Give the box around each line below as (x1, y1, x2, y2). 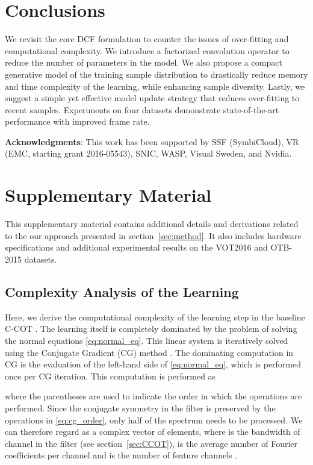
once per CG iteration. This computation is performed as (5, 369, 216, 382)
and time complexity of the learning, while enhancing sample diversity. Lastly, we (5, 80, 305, 92)
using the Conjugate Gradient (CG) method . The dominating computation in (5, 346, 294, 358)
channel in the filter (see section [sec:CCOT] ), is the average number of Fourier (5, 437, 298, 449)
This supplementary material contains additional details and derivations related (5, 217, 299, 230)
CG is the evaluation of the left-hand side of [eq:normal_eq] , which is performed (5, 358, 302, 370)
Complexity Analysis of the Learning (5, 282, 239, 301)
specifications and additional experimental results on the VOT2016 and (5, 241, 268, 254)
